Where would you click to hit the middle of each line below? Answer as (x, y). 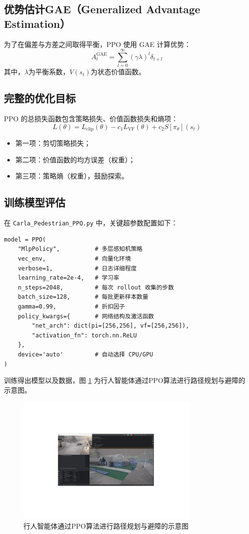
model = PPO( (25, 239)
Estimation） (37, 23)
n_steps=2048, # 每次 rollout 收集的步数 (96, 287)
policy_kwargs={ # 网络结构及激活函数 (86, 316)
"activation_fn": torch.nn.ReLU (84, 335)
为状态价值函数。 (118, 72)
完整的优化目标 (40, 98)
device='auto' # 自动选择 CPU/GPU (85, 354)
